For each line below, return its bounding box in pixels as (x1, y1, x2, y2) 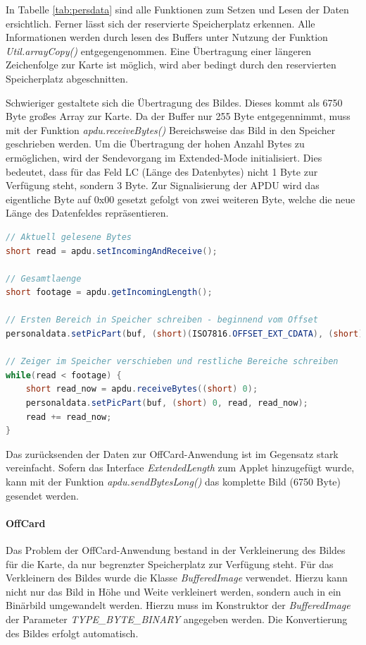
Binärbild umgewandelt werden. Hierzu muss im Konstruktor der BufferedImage (6, 598, 351, 613)
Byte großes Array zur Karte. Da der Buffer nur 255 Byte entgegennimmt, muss (6, 109, 351, 123)
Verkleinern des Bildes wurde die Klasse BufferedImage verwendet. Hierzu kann (6, 570, 348, 585)
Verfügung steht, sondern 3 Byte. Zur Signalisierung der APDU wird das (6, 178, 320, 193)
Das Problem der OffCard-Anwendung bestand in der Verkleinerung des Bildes (6, 542, 346, 557)
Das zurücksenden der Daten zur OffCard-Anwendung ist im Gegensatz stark (6, 446, 339, 461)
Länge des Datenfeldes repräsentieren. (6, 205, 169, 220)
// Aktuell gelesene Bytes (6, 231, 132, 242)
